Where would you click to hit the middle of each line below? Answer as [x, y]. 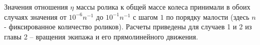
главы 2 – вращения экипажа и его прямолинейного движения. [101, 36]
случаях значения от [35, 16]
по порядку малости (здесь [208, 16]
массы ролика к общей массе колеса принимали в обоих [163, 7]
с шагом [146, 16]
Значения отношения [36, 7]
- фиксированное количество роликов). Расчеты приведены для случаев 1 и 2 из [128, 27]
